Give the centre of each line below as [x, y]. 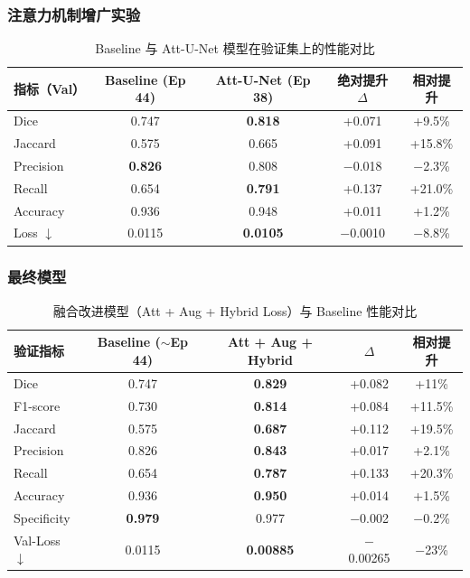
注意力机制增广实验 [74, 14]
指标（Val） [50, 88]
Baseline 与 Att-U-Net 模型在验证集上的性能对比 [235, 48]
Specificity [42, 517]
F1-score [37, 405]
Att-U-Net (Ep [263, 79]
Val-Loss [37, 540]
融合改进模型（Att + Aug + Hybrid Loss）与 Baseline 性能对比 [235, 310]
